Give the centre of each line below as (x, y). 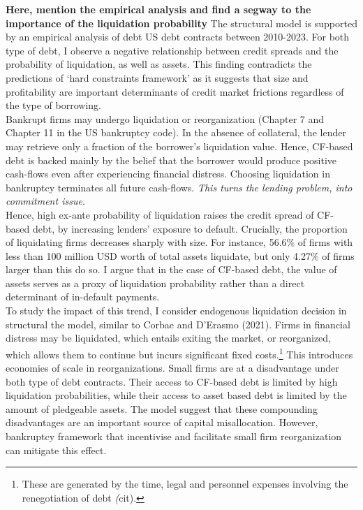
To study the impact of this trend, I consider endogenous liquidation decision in (176, 311)
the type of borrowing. (53, 105)
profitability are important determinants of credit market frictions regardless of (175, 91)
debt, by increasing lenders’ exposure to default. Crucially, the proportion (190, 228)
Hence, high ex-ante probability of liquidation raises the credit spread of (160, 214)
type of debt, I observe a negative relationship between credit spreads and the (172, 50)
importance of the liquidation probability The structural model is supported (181, 23)
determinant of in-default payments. (83, 297)
